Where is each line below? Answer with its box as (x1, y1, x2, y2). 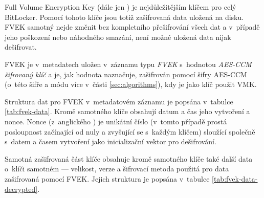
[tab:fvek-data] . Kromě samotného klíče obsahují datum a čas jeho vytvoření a (5, 106, 250, 117)
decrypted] (5, 183, 38, 194)
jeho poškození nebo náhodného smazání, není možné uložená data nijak (5, 31, 231, 42)
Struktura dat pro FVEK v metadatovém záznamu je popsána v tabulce (5, 96, 233, 106)
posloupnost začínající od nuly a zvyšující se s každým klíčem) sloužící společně (5, 126, 255, 137)
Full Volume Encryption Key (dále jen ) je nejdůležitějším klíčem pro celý (5, 2, 236, 12)
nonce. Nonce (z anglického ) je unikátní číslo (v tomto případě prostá (5, 116, 227, 126)
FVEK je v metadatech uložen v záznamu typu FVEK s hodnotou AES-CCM (5, 58, 252, 69)
